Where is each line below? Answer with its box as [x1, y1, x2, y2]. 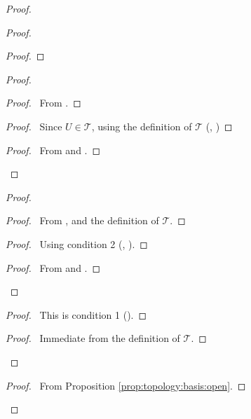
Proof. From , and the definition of [6, 213, 159, 228]
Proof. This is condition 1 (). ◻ [6, 307, 147, 322]
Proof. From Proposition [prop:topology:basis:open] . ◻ [6, 378, 246, 392]
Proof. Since [6, 118, 62, 133]
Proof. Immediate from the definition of [6, 331, 180, 345]
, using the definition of [91, 118, 192, 133]
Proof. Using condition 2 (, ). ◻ [6, 236, 148, 251]
